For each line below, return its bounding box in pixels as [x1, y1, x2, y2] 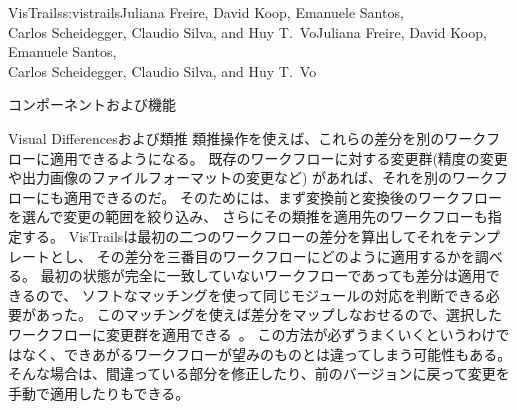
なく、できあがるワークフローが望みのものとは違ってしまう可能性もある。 [21, 343, 512, 364]
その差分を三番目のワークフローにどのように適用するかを [96, 245, 475, 266]
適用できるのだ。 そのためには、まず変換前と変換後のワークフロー [63, 186, 502, 207]
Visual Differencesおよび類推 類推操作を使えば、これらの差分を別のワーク [8, 127, 487, 148]
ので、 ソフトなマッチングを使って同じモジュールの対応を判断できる [35, 284, 486, 305]
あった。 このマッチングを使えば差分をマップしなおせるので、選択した [35, 304, 503, 325]
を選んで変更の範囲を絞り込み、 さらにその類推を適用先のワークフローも [8, 206, 488, 227]
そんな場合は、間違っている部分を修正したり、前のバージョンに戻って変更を [8, 363, 510, 384]
